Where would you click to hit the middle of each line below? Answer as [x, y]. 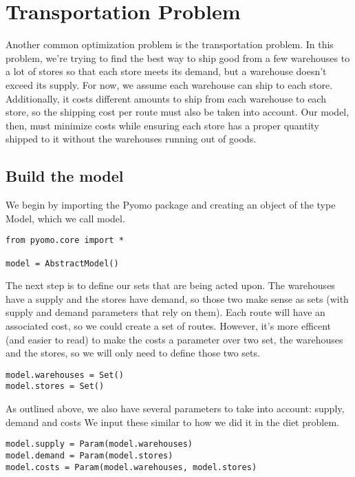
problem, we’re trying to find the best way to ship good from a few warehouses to [178, 57]
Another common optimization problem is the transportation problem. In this [170, 44]
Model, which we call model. [65, 218]
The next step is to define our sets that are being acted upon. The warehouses [170, 285]
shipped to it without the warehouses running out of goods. [131, 139]
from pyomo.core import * [65, 241]
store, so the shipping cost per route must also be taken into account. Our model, [177, 112]
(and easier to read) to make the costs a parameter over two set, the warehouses [174, 339]
